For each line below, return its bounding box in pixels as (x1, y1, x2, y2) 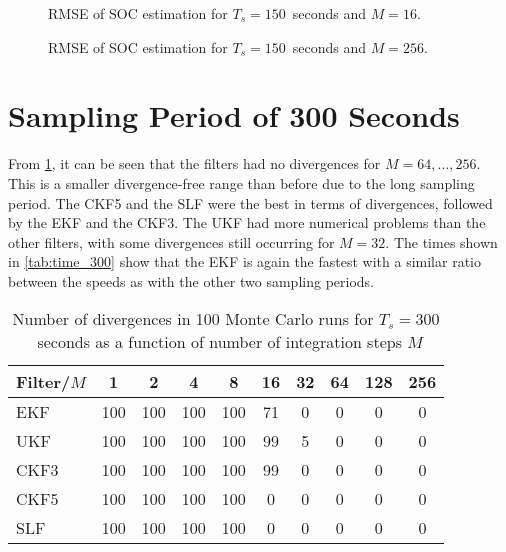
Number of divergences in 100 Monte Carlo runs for (12, 307, 374, 331)
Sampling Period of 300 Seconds (8, 95, 460, 136)
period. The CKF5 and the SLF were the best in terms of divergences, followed (8, 192, 493, 213)
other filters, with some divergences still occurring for (8, 231, 335, 252)
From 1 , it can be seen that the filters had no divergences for (8, 153, 381, 174)
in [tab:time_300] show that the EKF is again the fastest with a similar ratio (8, 251, 481, 272)
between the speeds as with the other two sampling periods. (8, 270, 374, 291)
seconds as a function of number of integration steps (37, 330, 402, 354)
